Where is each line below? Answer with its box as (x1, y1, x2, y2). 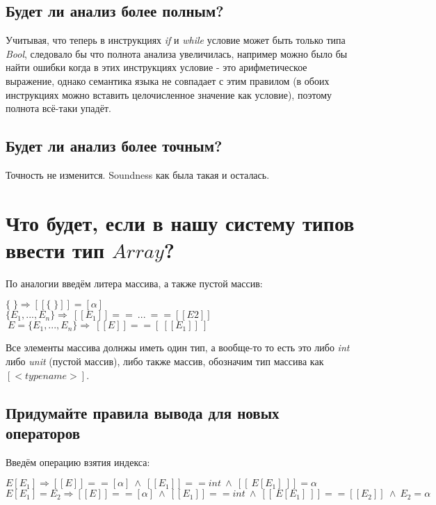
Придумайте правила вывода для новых (6, 401, 280, 423)
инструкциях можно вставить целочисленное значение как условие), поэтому (6, 87, 332, 102)
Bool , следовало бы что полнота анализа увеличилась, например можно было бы (6, 46, 348, 61)
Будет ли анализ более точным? (6, 135, 223, 157)
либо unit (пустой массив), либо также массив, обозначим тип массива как (6, 354, 324, 369)
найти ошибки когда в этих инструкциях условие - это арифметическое (6, 60, 307, 74)
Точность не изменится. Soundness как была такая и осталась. (6, 167, 270, 182)
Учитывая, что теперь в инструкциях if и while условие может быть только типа (6, 33, 346, 47)
